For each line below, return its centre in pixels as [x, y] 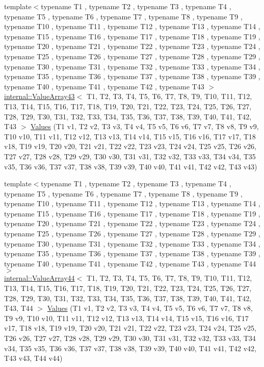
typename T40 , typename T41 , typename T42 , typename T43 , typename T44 [130, 263]
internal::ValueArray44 [39, 278]
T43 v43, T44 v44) [33, 358]
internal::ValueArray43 [39, 96]
